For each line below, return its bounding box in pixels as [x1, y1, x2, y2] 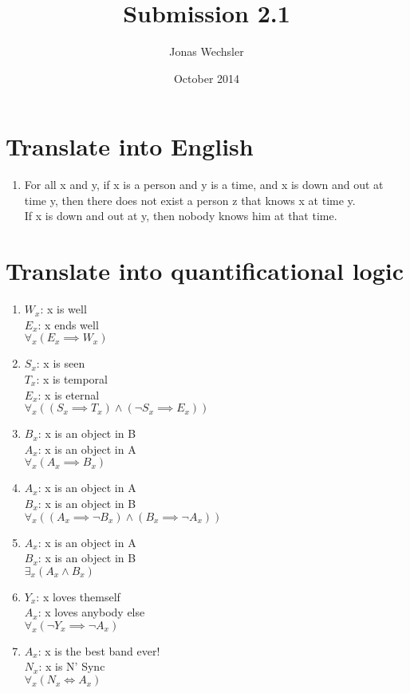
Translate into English [6, 130, 254, 163]
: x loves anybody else [37, 604, 145, 620]
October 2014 [173, 69, 240, 86]
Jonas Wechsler [169, 43, 244, 60]
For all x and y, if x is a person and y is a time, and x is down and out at [24, 176, 384, 193]
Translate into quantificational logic [6, 254, 404, 287]
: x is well [40, 301, 87, 317]
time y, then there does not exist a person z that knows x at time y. [24, 191, 356, 208]
